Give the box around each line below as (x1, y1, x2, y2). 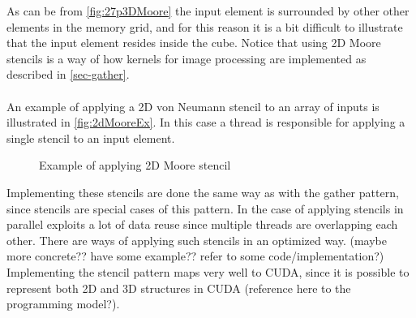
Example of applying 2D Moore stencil (39, 157, 231, 174)
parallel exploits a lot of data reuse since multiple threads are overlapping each (6, 216, 398, 233)
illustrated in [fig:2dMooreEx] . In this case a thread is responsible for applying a (6, 114, 405, 131)
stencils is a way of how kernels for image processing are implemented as (6, 49, 367, 67)
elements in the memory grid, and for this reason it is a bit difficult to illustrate (6, 18, 403, 35)
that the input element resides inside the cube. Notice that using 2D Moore (6, 34, 381, 51)
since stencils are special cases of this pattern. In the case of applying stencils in (6, 200, 404, 217)
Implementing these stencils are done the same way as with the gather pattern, (6, 183, 399, 200)
